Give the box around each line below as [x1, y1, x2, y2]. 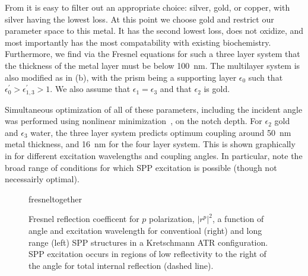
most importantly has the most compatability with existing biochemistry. [5, 36, 271, 48]
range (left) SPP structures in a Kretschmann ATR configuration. [28, 236, 268, 248]
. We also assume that [50, 83, 131, 95]
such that [248, 71, 283, 83]
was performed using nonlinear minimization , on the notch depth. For [5, 115, 262, 127]
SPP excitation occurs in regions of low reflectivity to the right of [28, 248, 266, 260]
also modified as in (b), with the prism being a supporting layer [5, 71, 237, 83]
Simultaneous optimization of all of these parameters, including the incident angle [5, 103, 303, 115]
